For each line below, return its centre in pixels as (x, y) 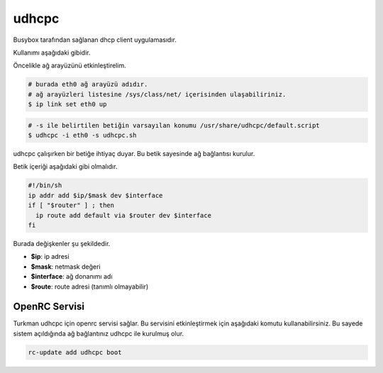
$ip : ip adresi (50, 257)
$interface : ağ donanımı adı (72, 277)
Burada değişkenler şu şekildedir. (62, 243)
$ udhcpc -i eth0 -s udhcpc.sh (83, 135)
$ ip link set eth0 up (67, 104)
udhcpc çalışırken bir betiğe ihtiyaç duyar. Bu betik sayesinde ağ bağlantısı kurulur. (134, 154)
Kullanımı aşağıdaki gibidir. (52, 52)
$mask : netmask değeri (66, 267)
